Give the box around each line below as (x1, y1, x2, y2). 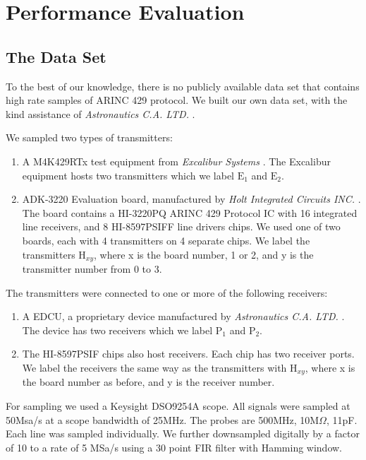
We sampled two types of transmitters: (6, 130, 173, 145)
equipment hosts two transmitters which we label (22, 167, 234, 182)
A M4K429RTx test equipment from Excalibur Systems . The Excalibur (22, 153, 331, 168)
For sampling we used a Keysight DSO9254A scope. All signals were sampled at (6, 398, 350, 413)
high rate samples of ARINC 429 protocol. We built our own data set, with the (6, 93, 348, 107)
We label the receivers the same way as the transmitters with (22, 360, 287, 375)
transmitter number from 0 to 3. (22, 261, 162, 276)
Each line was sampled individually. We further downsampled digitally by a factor (6, 426, 360, 441)
